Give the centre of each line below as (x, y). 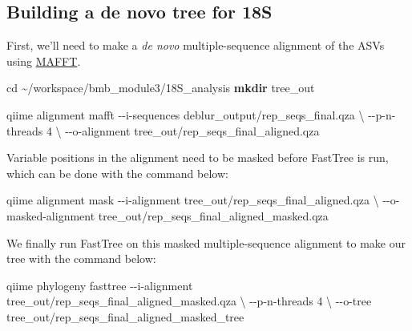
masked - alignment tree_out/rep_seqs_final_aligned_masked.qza (168, 215)
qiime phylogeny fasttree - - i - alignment (100, 285)
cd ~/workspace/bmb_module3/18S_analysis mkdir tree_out (161, 88)
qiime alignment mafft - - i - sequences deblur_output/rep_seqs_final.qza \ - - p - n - (201, 114)
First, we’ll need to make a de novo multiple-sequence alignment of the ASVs (196, 45)
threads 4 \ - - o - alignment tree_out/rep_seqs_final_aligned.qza (163, 130)
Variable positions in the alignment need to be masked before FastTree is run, (198, 157)
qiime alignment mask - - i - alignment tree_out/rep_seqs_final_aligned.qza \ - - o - (203, 200)
